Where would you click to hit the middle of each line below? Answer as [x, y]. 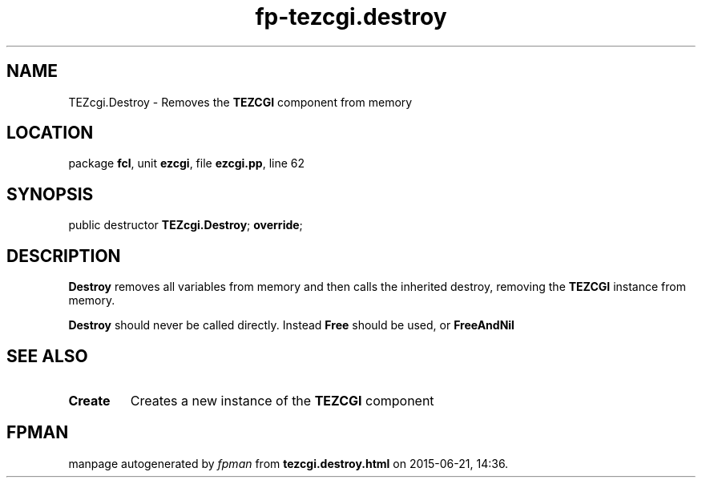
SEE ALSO [47, 356]
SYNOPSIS [50, 194]
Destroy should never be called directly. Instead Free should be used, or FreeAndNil [291, 325]
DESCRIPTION [64, 256]
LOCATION [50, 133]
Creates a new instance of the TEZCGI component [282, 400]
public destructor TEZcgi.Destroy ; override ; [186, 225]
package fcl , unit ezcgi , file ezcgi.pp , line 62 [187, 163]
